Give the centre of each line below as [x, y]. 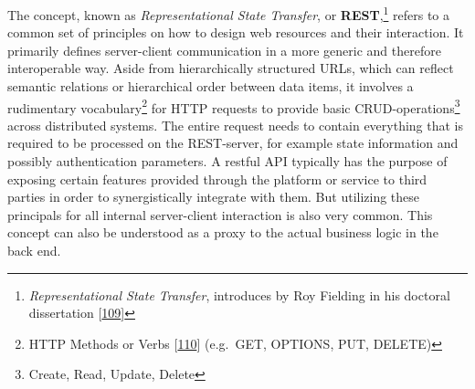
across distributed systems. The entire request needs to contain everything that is [236, 125]
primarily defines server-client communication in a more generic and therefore [224, 50]
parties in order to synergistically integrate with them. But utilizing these [214, 197]
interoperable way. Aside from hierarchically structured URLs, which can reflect [231, 68]
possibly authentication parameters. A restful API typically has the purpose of [227, 161]
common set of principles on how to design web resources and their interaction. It [236, 32]
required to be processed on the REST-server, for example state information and [233, 143]
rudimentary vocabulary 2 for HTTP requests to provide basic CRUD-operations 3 [234, 106]
